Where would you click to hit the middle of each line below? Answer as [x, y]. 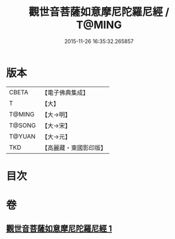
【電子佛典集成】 [65, 92]
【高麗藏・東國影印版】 [74, 148]
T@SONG [23, 125]
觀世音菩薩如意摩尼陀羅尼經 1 [59, 229]
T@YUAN [22, 136]
